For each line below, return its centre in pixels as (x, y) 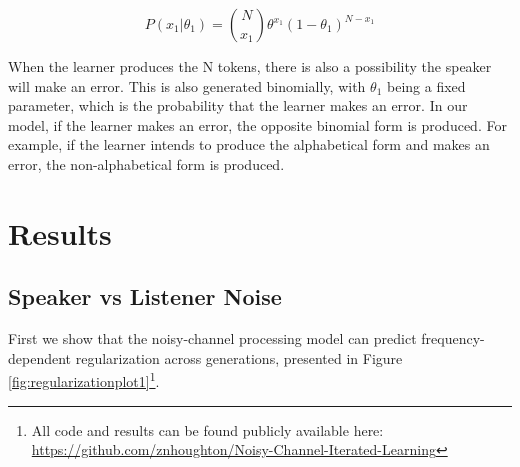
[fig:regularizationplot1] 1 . (84, 379)
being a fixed (426, 85)
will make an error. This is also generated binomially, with (187, 85)
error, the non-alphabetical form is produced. (146, 163)
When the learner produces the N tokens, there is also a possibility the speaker (250, 66)
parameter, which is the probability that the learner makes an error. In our (238, 105)
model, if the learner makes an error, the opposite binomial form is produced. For (257, 124)
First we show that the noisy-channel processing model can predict (212, 338)
